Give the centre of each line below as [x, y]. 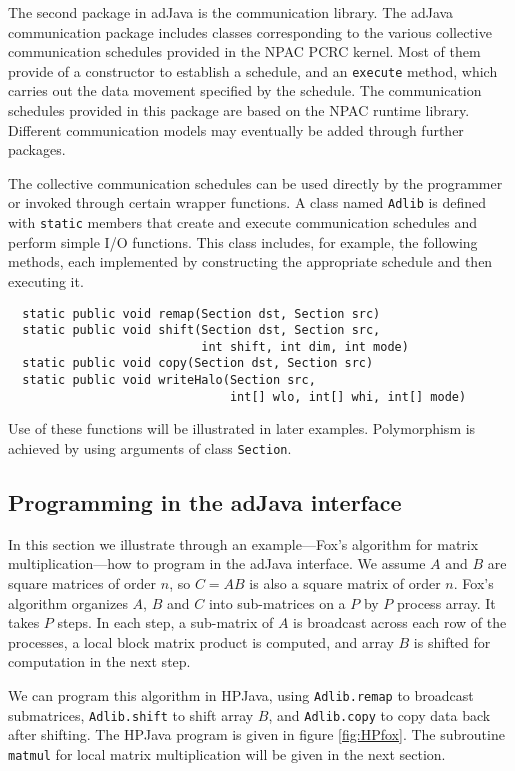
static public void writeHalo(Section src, [169, 380]
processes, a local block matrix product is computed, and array [201, 641]
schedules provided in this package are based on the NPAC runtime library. [239, 110]
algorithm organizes [68, 602]
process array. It [446, 602]
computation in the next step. [99, 661]
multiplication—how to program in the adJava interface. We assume [217, 563]
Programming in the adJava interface [205, 502]
